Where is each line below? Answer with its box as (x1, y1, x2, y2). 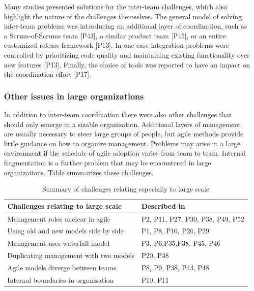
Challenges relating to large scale (7, 200, 122, 211)
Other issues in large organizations (4, 90, 144, 102)
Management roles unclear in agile (7, 213, 111, 224)
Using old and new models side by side (7, 226, 124, 236)
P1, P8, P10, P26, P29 (141, 226, 209, 236)
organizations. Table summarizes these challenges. (4, 167, 154, 177)
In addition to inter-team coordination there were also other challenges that (4, 109, 232, 119)
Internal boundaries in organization (7, 274, 114, 285)
